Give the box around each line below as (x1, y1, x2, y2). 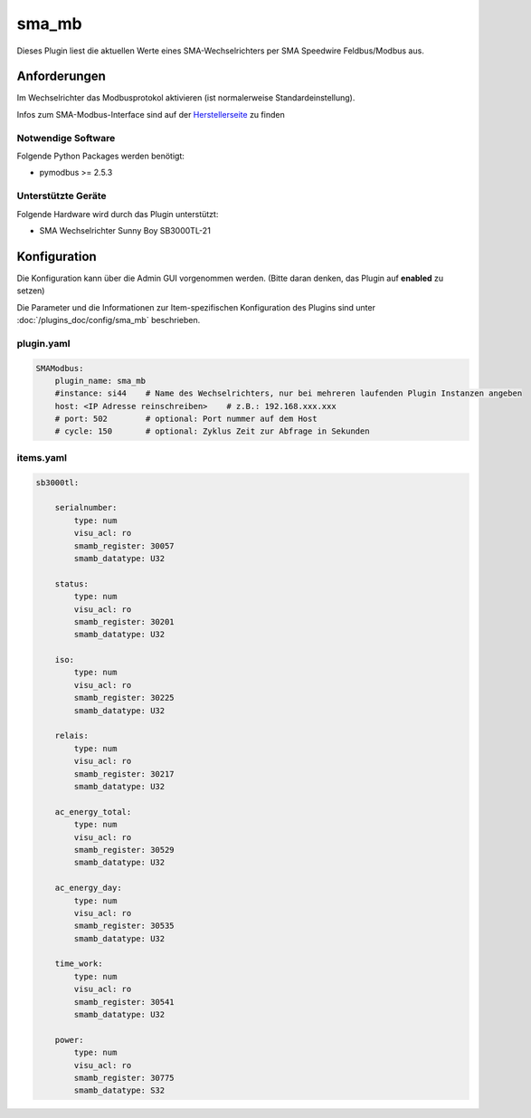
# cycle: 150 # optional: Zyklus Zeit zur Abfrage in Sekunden (54, 426, 370, 436)
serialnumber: (54, 502, 118, 513)
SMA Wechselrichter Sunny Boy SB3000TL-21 (39, 225, 212, 235)
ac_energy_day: (54, 883, 122, 893)
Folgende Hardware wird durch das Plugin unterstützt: (16, 208, 219, 219)
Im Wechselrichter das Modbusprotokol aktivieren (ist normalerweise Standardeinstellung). (16, 92, 356, 103)
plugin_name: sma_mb (54, 376, 147, 386)
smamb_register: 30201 (73, 616, 175, 626)
